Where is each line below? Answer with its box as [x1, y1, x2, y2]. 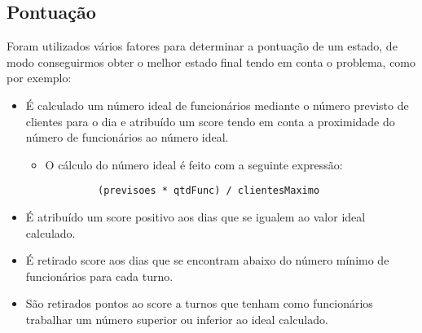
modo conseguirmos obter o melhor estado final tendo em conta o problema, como [7, 53, 416, 70]
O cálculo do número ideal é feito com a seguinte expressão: [45, 156, 343, 173]
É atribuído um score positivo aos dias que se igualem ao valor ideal [25, 208, 366, 226]
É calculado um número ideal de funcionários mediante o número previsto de [25, 96, 409, 113]
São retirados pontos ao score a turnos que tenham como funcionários [25, 295, 373, 312]
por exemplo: [7, 69, 72, 86]
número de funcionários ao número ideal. [25, 129, 229, 146]
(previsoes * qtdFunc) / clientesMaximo [98, 185, 320, 197]
